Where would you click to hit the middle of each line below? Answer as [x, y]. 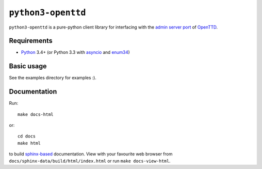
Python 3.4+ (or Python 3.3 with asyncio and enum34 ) [75, 52]
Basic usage [28, 66]
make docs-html [36, 114]
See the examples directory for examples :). [53, 78]
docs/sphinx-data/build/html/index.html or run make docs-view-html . [90, 161]
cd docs [27, 136]
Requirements [31, 41]
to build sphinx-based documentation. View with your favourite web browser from [91, 154]
